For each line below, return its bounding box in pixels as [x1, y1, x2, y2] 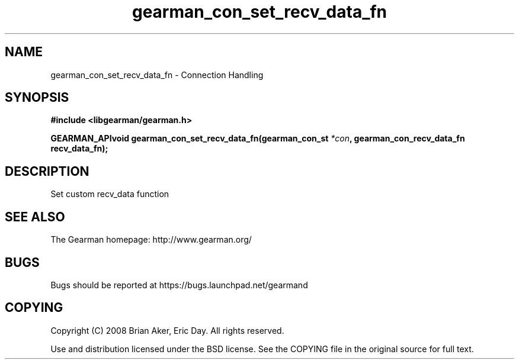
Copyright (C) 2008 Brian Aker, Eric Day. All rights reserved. [50, 325, 284, 336]
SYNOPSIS [5, 90, 69, 105]
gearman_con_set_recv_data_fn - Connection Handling [50, 69, 264, 80]
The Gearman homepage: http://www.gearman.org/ [50, 234, 252, 245]
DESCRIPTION [5, 163, 89, 179]
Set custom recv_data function [50, 189, 169, 199]
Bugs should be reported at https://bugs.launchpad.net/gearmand [50, 279, 308, 290]
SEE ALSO [5, 209, 65, 224]
